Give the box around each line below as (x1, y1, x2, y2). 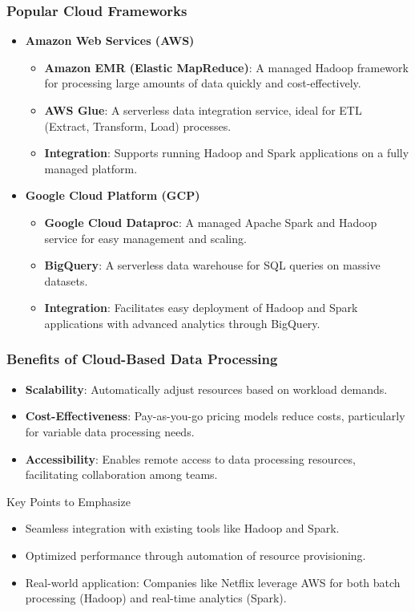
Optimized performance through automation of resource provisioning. (25, 546, 366, 563)
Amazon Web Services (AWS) (25, 32, 195, 49)
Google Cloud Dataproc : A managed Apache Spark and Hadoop (44, 213, 377, 230)
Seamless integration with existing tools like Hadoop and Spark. (25, 520, 340, 537)
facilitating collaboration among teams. (25, 466, 218, 483)
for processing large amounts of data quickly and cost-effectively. (44, 75, 361, 91)
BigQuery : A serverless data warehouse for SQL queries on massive (44, 257, 381, 274)
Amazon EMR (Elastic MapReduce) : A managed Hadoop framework (44, 59, 409, 75)
